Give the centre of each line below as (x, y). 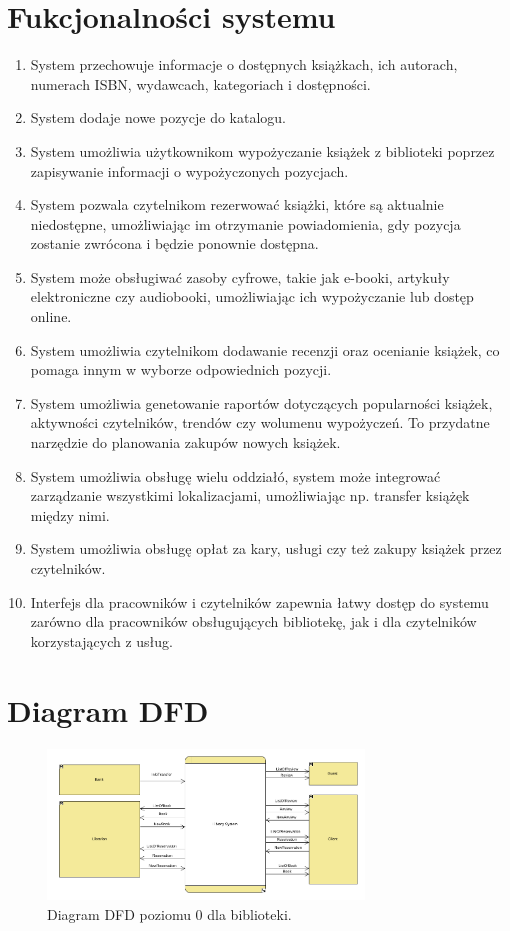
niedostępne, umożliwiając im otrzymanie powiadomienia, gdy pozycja (245, 223)
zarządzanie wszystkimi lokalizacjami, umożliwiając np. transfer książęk (250, 495)
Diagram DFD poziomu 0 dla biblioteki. (169, 913)
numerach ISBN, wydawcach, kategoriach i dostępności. (200, 83)
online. (51, 316)
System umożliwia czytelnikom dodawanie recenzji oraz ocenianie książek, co (265, 349)
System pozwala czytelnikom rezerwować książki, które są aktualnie (237, 204)
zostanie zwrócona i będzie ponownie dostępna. (174, 243)
